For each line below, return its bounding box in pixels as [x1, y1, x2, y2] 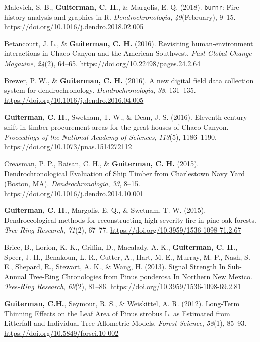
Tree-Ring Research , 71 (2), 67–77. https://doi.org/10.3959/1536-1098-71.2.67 [4, 224, 241, 235]
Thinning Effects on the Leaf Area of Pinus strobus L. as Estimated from [4, 308, 230, 318]
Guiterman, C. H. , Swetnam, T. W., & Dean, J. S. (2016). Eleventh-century [4, 111, 247, 122]
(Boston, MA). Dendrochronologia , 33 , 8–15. [4, 178, 140, 188]
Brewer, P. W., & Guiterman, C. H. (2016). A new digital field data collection [4, 75, 254, 85]
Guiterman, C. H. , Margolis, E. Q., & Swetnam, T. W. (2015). [4, 205, 206, 215]
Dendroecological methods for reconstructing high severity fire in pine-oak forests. [4, 214, 256, 225]
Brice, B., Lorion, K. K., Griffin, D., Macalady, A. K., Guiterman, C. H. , [4, 241, 238, 252]
